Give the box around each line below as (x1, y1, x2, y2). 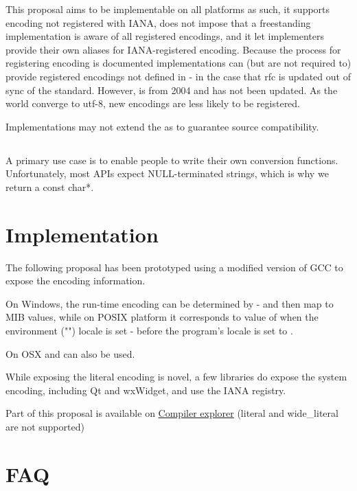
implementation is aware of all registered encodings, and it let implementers (5, 29, 324, 43)
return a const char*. (5, 179, 94, 194)
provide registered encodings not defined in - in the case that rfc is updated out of (5, 69, 351, 83)
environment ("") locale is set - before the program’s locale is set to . (5, 323, 293, 338)
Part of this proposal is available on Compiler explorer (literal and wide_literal (5, 406, 338, 420)
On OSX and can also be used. (5, 346, 135, 361)
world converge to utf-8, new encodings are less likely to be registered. (5, 96, 301, 111)
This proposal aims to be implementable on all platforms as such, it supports (5, 2, 330, 16)
